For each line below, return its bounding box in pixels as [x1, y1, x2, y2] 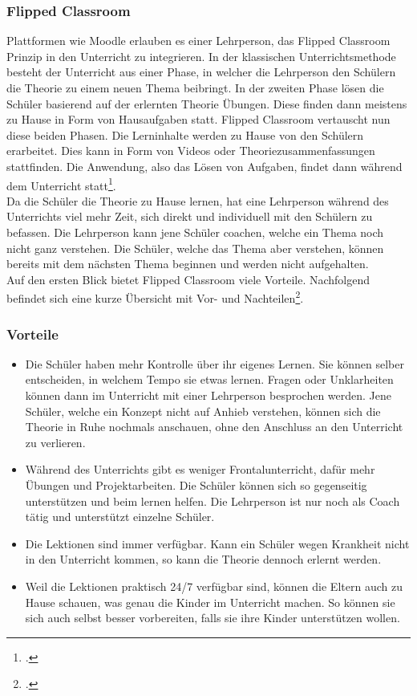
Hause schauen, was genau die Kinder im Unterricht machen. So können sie [25, 593, 395, 610]
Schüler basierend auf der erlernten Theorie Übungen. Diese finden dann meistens [6, 95, 407, 112]
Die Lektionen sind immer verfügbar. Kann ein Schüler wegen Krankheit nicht [25, 535, 410, 552]
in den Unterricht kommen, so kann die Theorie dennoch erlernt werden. [25, 551, 382, 568]
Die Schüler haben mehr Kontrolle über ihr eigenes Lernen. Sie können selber [25, 355, 404, 372]
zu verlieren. [25, 433, 86, 450]
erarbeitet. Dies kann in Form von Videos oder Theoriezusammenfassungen [6, 142, 375, 159]
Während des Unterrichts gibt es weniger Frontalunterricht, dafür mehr [25, 461, 375, 478]
